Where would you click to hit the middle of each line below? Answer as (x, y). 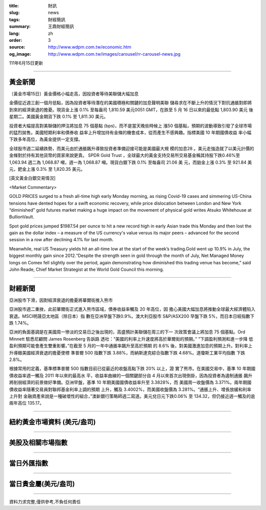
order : (16, 40)
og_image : (20, 54)
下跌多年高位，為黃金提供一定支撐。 (46, 139)
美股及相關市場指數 (38, 443)
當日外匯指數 (29, 463)
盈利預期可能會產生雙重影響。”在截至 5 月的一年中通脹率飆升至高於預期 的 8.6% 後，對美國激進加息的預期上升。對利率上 (131, 346)
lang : (15, 33)
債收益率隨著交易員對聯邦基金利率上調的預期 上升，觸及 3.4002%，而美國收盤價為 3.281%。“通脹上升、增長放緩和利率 (130, 389)
